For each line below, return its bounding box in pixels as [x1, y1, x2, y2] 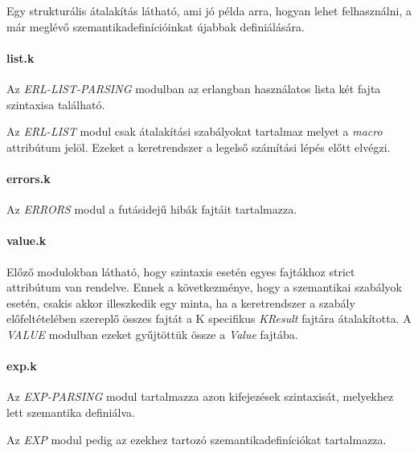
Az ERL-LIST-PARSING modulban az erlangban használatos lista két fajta [6, 80, 381, 96]
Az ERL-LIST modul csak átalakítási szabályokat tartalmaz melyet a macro [6, 123, 383, 140]
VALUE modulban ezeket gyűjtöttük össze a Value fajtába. [6, 325, 298, 342]
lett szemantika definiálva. [6, 403, 135, 420]
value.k [6, 232, 47, 249]
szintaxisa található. [6, 96, 105, 112]
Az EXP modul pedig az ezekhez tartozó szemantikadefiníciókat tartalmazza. [6, 431, 387, 447]
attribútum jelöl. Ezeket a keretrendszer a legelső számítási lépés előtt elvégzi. [6, 138, 391, 155]
